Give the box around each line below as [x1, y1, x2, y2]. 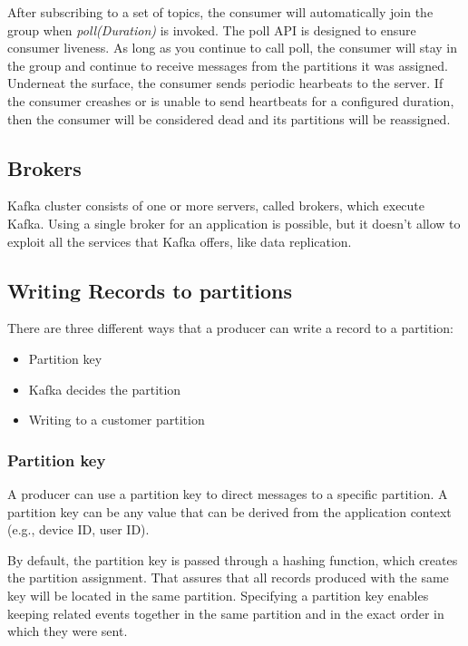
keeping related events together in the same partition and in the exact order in [7, 603, 444, 622]
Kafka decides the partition [28, 379, 181, 398]
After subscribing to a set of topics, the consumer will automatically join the [7, 3, 434, 21]
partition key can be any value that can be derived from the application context [7, 502, 452, 521]
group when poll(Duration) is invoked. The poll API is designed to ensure [7, 20, 416, 39]
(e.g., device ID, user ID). [7, 520, 150, 539]
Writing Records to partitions [7, 276, 292, 304]
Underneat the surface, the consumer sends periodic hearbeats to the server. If [7, 73, 444, 93]
